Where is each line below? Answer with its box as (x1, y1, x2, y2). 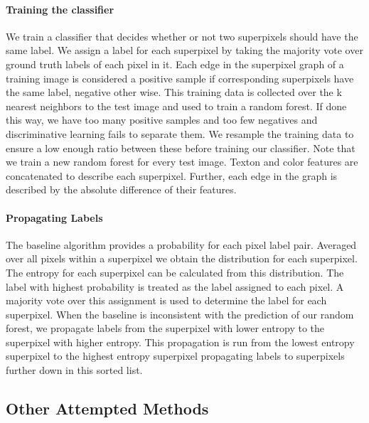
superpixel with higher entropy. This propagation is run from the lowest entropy (6, 334, 355, 349)
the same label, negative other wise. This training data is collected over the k (6, 85, 342, 100)
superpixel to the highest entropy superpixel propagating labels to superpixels (6, 348, 345, 363)
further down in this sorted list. (6, 363, 143, 378)
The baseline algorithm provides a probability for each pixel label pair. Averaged (6, 237, 357, 252)
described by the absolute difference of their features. (6, 182, 237, 197)
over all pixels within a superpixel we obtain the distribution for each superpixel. (6, 251, 358, 266)
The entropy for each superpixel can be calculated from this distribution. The (6, 264, 344, 279)
